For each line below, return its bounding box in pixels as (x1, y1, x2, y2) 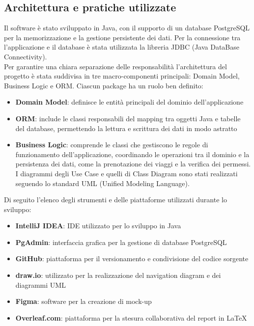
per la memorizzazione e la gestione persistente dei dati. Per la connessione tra (4, 32, 241, 42)
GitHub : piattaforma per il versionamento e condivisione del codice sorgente (15, 253, 249, 264)
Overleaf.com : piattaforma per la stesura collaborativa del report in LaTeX (15, 312, 247, 323)
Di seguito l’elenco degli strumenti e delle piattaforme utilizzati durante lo (4, 194, 227, 205)
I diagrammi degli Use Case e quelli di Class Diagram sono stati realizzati (15, 168, 238, 178)
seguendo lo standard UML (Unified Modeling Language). (15, 178, 190, 188)
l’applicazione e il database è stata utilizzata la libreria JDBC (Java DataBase (4, 42, 239, 52)
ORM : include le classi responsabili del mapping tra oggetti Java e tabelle (15, 113, 241, 123)
